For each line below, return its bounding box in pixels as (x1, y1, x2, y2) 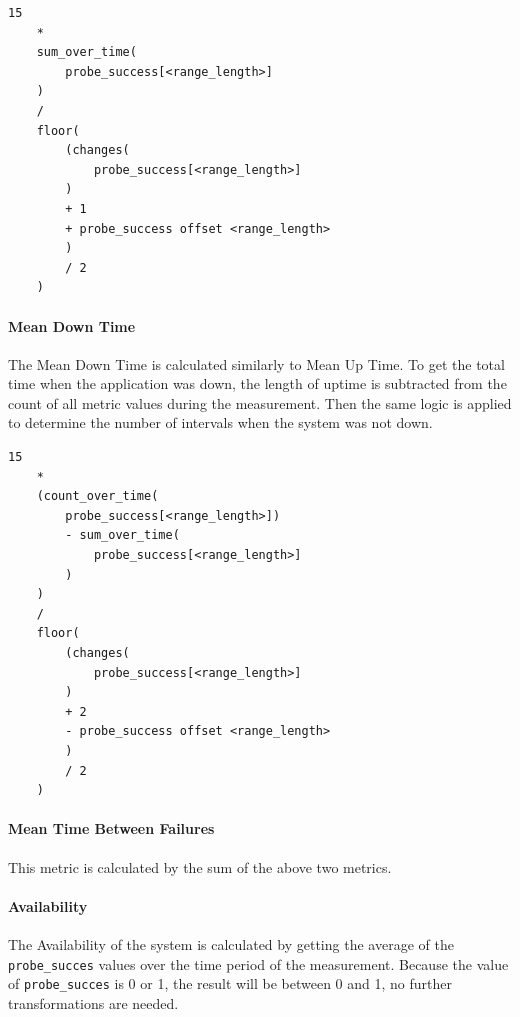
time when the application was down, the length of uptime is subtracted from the (8, 373, 507, 394)
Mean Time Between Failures (8, 818, 215, 839)
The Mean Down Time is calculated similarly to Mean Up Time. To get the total (8, 353, 505, 374)
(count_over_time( (36, 489, 159, 504)
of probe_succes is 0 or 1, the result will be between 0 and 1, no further (8, 973, 452, 994)
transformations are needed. (8, 992, 179, 1013)
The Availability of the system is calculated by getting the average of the (8, 933, 454, 954)
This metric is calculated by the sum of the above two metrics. (8, 856, 392, 877)
